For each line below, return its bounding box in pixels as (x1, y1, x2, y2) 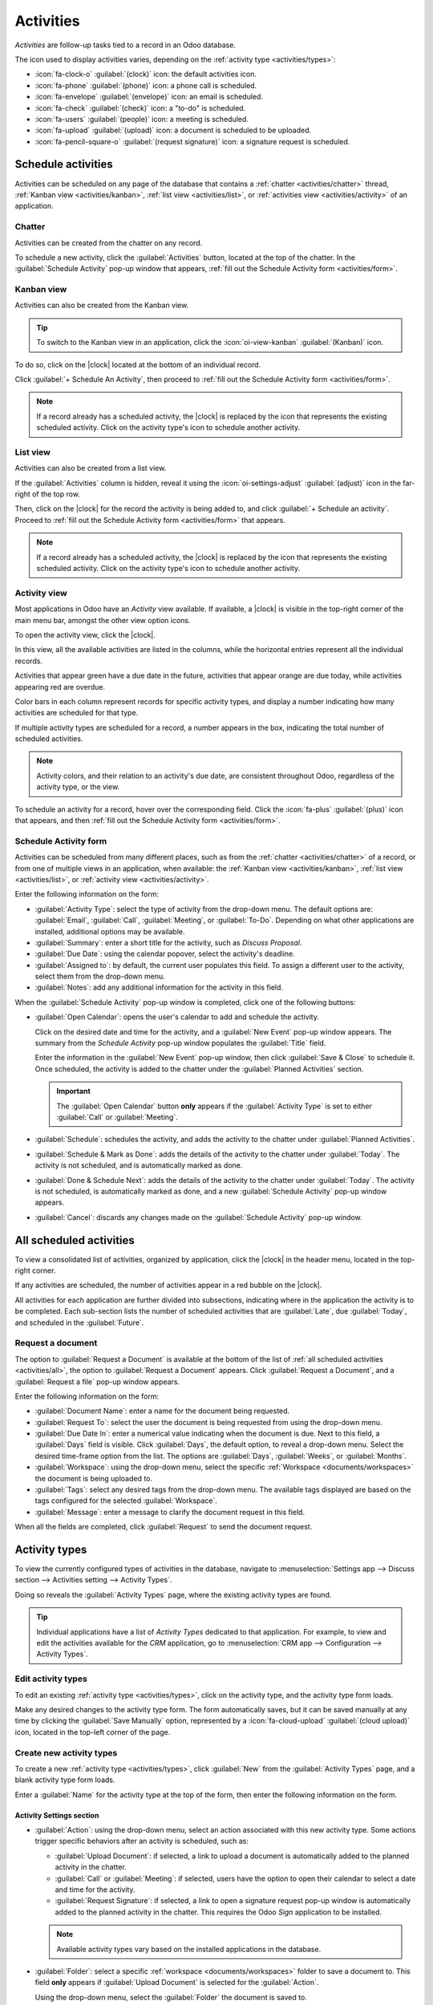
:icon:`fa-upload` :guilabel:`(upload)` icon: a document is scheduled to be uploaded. (34, 125, 312, 136)
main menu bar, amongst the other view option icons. (14, 615, 192, 625)
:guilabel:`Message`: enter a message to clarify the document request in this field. (34, 1507, 305, 1517)
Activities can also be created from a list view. (14, 464, 167, 473)
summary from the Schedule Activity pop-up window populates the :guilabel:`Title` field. (34, 1039, 326, 1048)
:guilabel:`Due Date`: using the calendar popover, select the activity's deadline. (34, 949, 296, 958)
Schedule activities (14, 157, 114, 172)
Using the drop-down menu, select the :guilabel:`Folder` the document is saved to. (34, 1992, 308, 2002)
